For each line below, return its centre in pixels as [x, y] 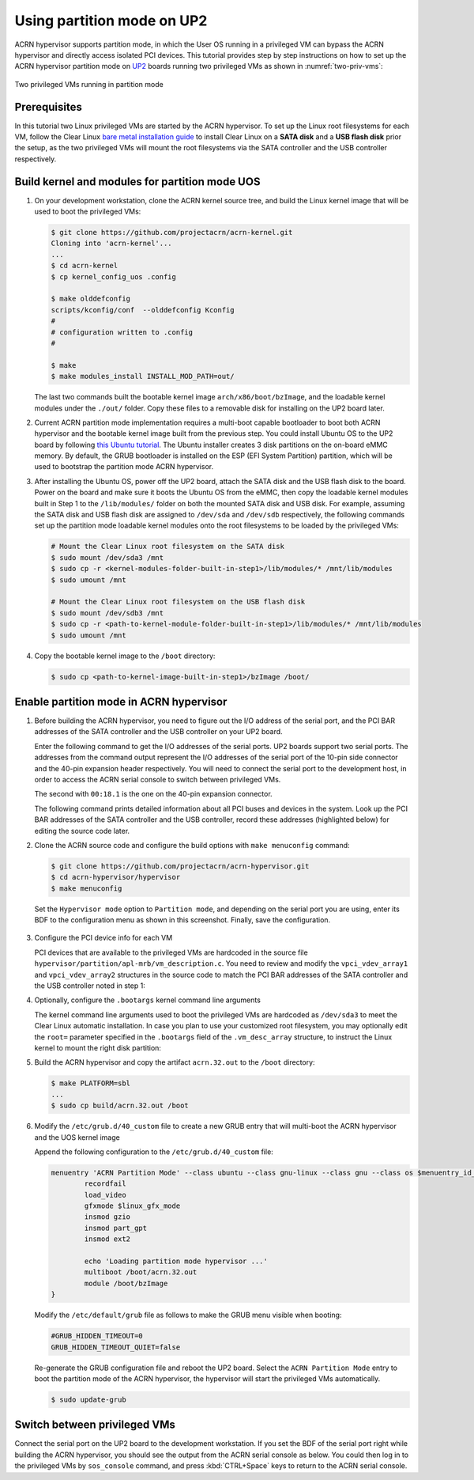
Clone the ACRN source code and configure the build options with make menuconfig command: [192, 845]
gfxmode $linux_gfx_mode [132, 1206]
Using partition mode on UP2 [111, 21]
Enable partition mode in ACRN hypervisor [121, 701]
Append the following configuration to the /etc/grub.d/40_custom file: [154, 1152]
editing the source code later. [82, 831]
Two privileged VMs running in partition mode [89, 84]
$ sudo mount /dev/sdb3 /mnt [107, 613]
